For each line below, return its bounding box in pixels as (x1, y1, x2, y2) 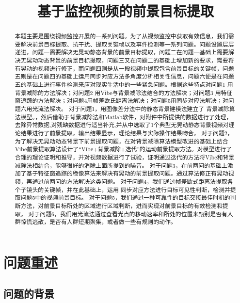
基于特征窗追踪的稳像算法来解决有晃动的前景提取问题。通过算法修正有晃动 (26, 169, 228, 177)
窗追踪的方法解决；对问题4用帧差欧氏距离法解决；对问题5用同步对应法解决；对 (15, 96, 228, 105)
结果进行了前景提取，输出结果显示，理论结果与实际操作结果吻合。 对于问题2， (20, 129, 233, 137)
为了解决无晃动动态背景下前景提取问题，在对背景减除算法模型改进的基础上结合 (15, 137, 228, 145)
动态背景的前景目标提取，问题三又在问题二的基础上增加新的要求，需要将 (38, 56, 234, 64)
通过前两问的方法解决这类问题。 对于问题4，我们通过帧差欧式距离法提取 (32, 177, 227, 185)
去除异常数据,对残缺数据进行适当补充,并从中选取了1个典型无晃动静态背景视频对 (15, 121, 229, 129)
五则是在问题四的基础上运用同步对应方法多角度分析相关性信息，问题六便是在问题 (15, 72, 234, 80)
